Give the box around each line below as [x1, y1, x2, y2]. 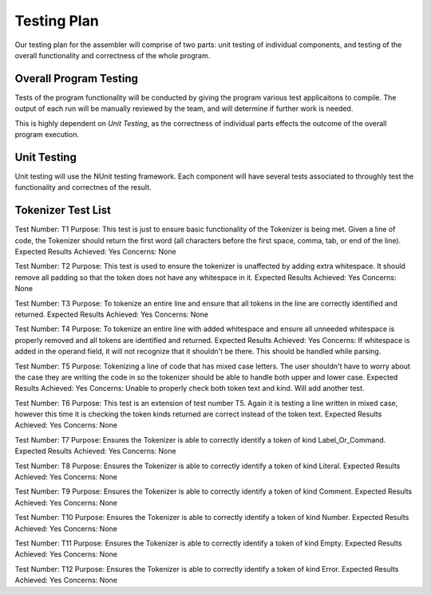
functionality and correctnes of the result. [14, 183, 152, 192]
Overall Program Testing [14, 72, 139, 85]
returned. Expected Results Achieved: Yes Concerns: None [14, 309, 209, 319]
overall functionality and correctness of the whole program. [14, 50, 211, 60]
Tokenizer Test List [14, 203, 112, 217]
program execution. [14, 130, 80, 140]
